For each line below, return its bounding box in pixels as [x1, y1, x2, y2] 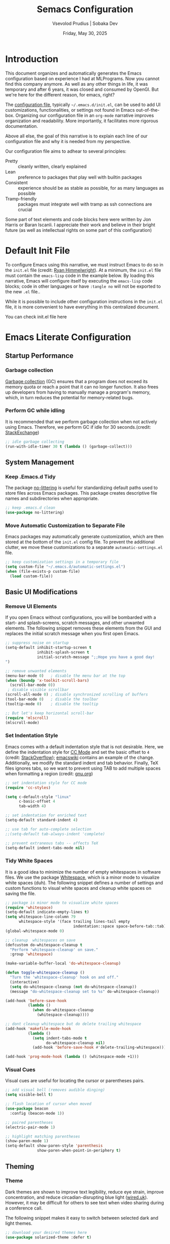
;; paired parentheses [5, 1120, 53, 1125]
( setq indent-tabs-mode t [32, 1035, 87, 1041]
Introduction [5, 53, 59, 64]
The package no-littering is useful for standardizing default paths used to [5, 485, 158, 491]
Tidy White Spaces [5, 857, 53, 865]
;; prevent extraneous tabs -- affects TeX [5, 841, 99, 846]
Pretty [5, 158, 18, 164]
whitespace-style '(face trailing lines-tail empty [18, 919, 130, 924]
